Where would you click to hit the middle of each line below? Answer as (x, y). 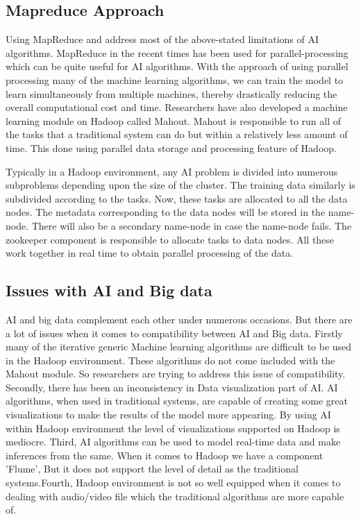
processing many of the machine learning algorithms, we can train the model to (175, 79)
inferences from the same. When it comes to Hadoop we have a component (165, 455)
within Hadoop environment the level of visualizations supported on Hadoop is (173, 428)
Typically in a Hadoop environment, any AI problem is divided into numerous (172, 171)
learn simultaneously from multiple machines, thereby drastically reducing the (171, 93)
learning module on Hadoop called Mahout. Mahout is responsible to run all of (174, 120)
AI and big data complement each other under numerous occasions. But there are (179, 319)
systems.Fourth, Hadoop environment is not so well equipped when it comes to (173, 483)
